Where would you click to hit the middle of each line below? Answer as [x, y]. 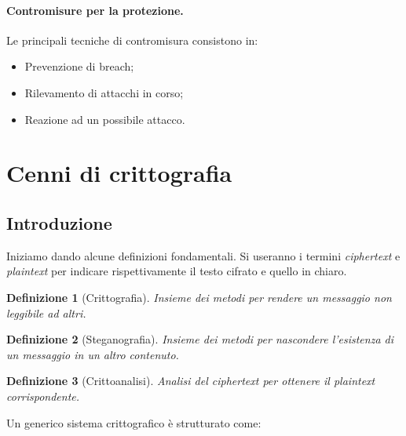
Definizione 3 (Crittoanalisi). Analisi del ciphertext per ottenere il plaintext [191, 381]
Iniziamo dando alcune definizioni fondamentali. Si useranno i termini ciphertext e [203, 255]
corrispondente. [43, 396]
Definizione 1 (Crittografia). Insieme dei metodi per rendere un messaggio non [199, 297]
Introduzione [59, 222]
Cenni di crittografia [119, 173]
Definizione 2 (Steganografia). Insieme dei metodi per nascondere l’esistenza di [200, 339]
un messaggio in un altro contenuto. [93, 354]
